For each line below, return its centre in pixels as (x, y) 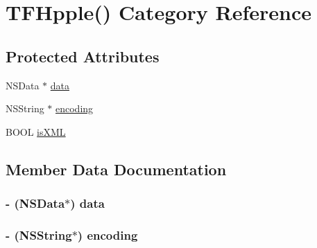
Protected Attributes (83, 56)
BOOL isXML (36, 131)
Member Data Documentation (116, 169)
